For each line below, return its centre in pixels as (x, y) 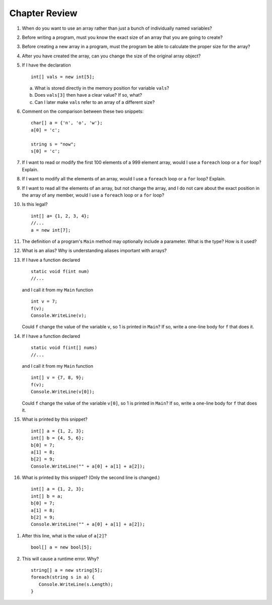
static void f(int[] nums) (64, 348)
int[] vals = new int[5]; (63, 77)
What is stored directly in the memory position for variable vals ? (102, 88)
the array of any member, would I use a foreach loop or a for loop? (93, 195)
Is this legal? (35, 205)
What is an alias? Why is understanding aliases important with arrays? (94, 251)
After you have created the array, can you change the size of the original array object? (111, 56)
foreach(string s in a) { (63, 577)
